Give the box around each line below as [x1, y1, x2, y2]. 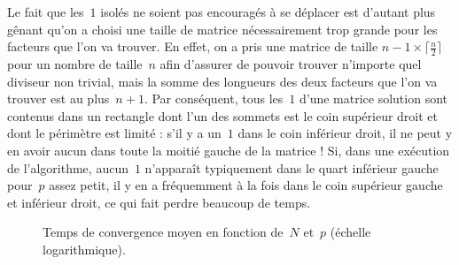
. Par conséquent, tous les [144, 89, 284, 108]
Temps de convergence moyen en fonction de [43, 223, 284, 241]
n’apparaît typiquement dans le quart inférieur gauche [144, 158, 439, 177]
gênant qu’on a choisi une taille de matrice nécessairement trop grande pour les [7, 19, 438, 38]
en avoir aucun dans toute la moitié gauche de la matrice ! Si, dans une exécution [7, 140, 450, 159]
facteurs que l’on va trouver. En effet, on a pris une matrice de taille [7, 37, 378, 56]
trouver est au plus [7, 89, 110, 108]
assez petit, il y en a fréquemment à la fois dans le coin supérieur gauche [49, 176, 443, 194]
